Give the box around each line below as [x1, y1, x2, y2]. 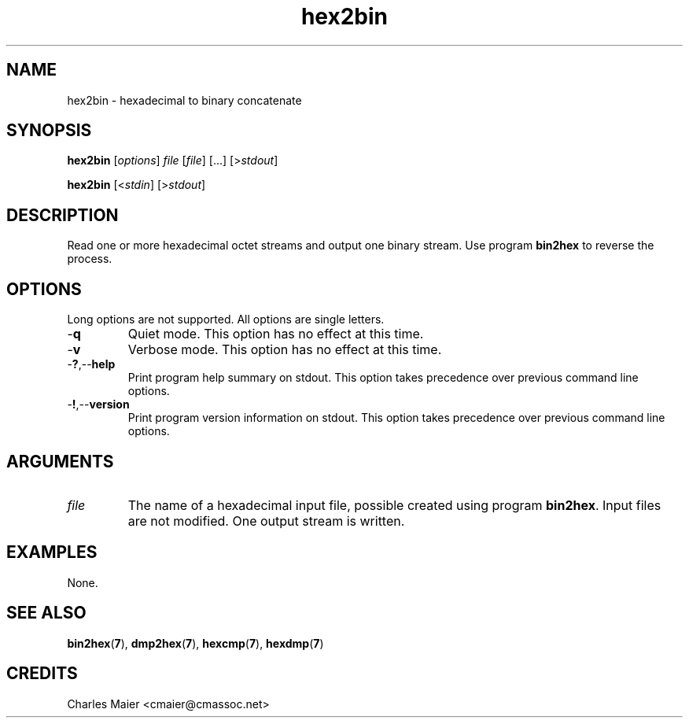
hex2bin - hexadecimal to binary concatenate [67, 93, 302, 107]
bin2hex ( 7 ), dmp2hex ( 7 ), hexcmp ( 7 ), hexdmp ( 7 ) [67, 636, 324, 650]
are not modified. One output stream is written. [127, 512, 405, 529]
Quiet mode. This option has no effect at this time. [127, 326, 424, 342]
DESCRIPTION [6, 205, 119, 225]
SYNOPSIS [6, 120, 92, 141]
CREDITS [6, 663, 78, 684]
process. [67, 252, 112, 266]
